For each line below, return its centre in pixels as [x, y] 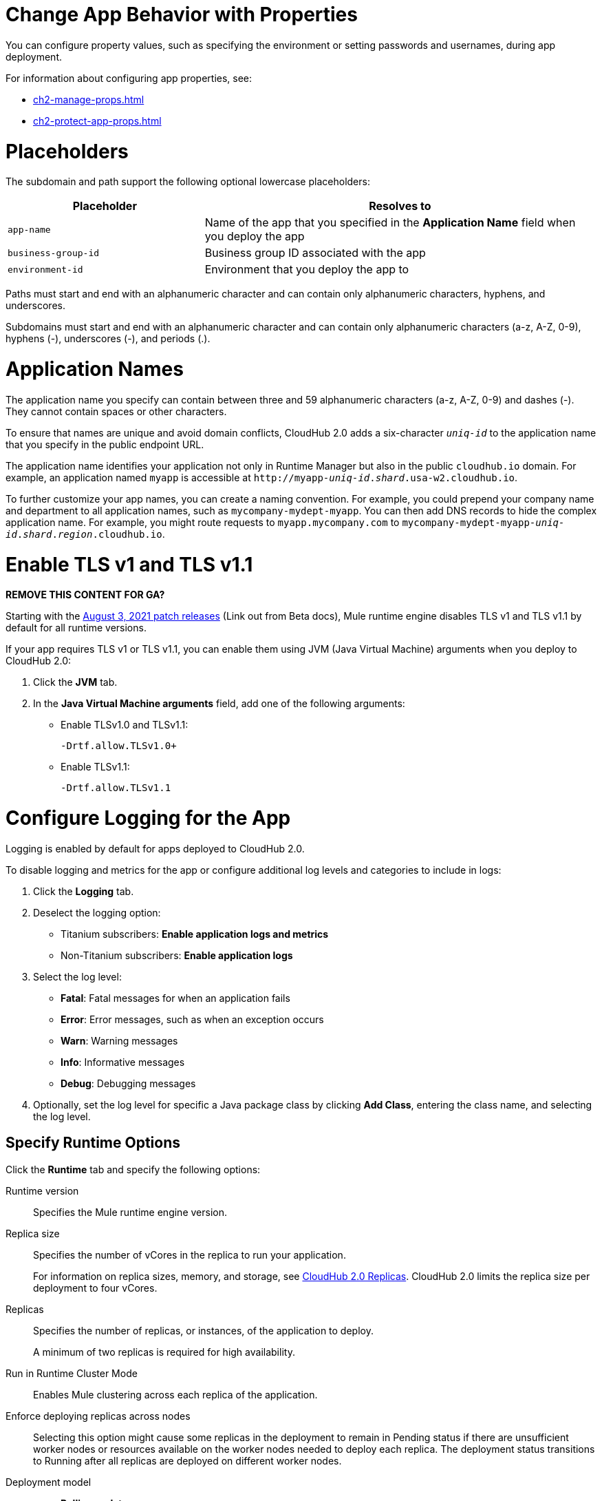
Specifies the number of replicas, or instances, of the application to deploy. [203, 1330]
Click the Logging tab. [84, 891]
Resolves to [400, 206]
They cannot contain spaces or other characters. [116, 411]
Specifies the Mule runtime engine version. [130, 1212]
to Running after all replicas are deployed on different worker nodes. [187, 1460]
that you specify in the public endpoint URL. [105, 444]
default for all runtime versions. [76, 628]
